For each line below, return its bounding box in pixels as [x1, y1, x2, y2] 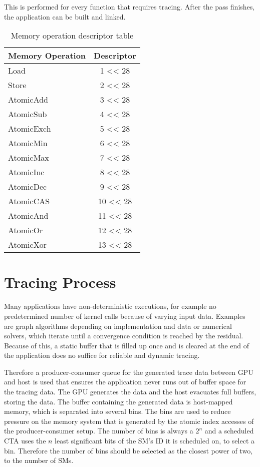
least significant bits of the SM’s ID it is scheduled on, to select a [55, 435, 255, 446]
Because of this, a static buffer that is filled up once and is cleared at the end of [4, 340, 249, 350]
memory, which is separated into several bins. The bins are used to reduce [4, 406, 231, 416]
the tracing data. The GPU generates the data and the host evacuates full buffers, [4, 386, 256, 397]
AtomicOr [8, 224, 43, 236]
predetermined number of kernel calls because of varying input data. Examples [4, 310, 245, 321]
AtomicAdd [8, 94, 49, 106]
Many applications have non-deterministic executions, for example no [4, 301, 216, 311]
